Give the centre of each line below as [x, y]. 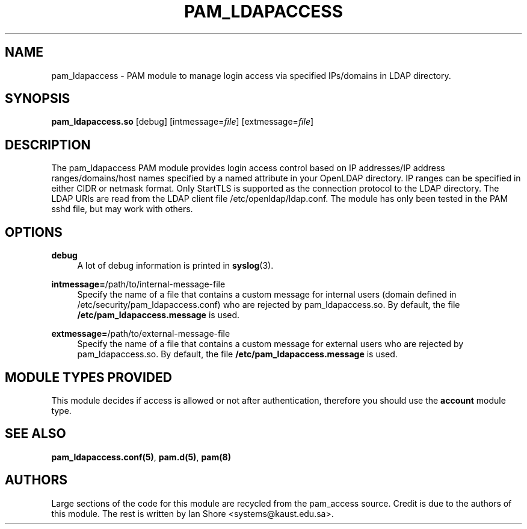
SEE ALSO [35, 434]
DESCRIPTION [48, 145]
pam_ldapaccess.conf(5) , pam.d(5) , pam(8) [141, 457]
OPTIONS [34, 232]
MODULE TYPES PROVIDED [88, 377]
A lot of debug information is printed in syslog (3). [175, 266]
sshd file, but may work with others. [122, 209]
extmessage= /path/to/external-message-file [141, 334]
